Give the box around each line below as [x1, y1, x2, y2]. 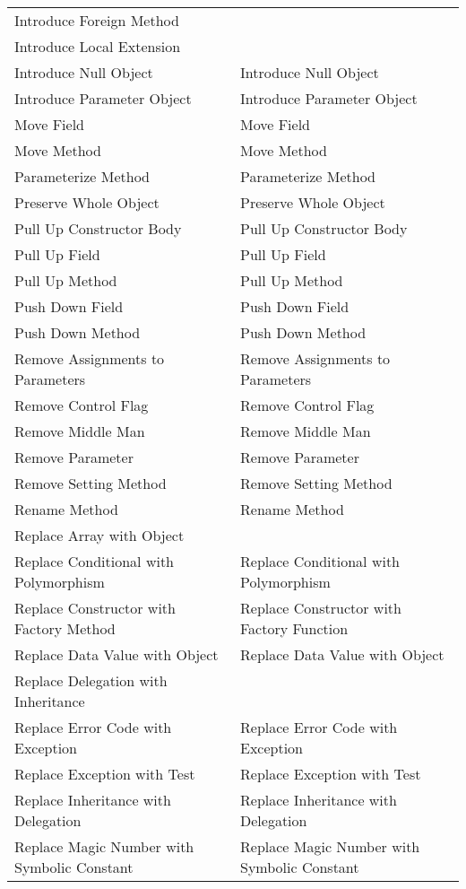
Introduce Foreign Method [14, 10, 179, 31]
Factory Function [240, 618, 349, 639]
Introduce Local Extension [14, 36, 181, 57]
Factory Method [14, 618, 116, 639]
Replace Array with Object [14, 525, 185, 545]
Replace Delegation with [14, 670, 168, 691]
